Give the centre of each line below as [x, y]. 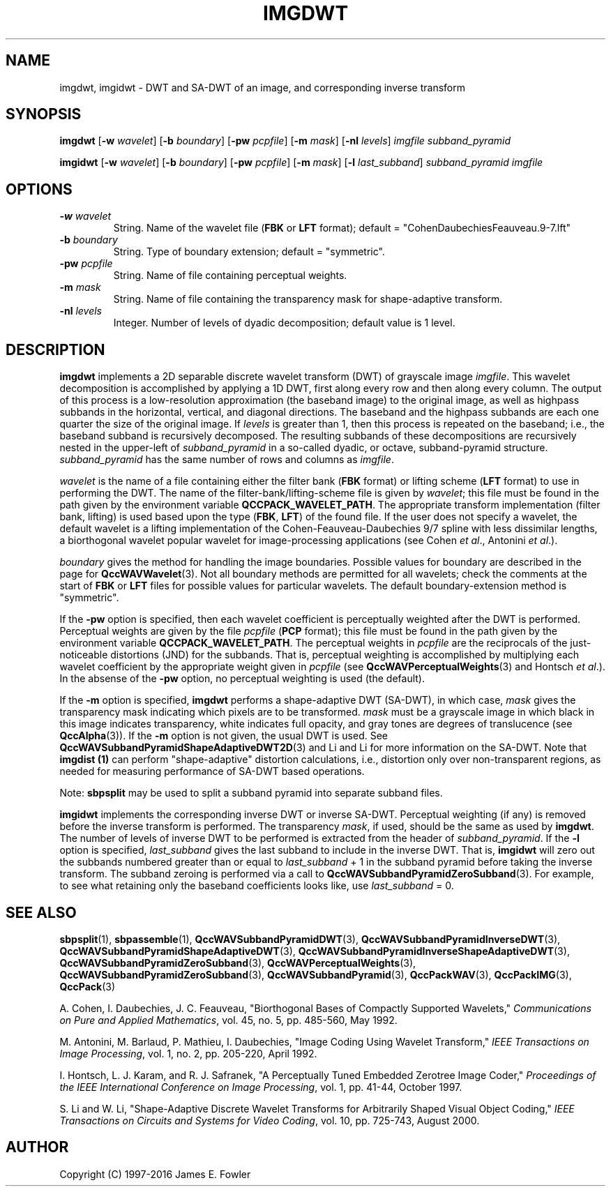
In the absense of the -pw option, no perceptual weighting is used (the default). [242, 679]
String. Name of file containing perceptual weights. [230, 276]
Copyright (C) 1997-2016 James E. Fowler [155, 1174]
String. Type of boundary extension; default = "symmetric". [249, 252]
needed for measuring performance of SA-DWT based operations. [212, 771]
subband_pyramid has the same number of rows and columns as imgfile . [227, 460]
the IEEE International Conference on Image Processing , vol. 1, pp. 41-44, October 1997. [261, 1087]
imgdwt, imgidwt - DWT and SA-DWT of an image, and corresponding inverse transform [262, 87]
